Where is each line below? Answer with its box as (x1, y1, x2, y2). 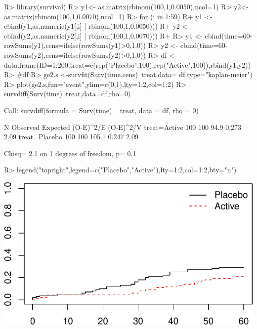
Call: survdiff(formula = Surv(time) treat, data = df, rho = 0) (4, 105, 199, 115)
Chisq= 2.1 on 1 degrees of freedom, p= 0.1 (4, 148, 136, 158)
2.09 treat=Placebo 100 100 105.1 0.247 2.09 (4, 131, 139, 142)
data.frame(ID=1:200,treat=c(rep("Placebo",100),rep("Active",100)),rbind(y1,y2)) (4, 59, 251, 70)
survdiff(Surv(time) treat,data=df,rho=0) (4, 88, 131, 99)
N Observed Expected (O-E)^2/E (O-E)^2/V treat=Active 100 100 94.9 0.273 (4, 122, 242, 132)
